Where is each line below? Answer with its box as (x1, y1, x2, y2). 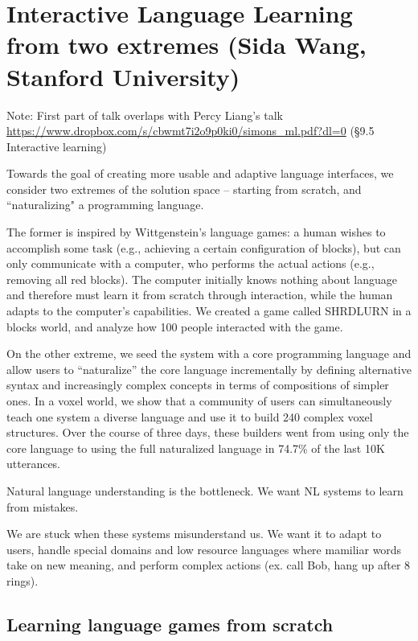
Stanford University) (6, 60, 240, 92)
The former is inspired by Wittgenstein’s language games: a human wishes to (6, 224, 386, 240)
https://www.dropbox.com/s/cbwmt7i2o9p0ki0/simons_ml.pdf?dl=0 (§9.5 (6, 122, 375, 139)
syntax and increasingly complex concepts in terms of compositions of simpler (6, 376, 389, 393)
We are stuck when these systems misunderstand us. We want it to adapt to (6, 525, 382, 542)
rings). (6, 572, 39, 589)
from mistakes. (6, 498, 79, 515)
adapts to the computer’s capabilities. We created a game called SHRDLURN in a (6, 302, 412, 319)
